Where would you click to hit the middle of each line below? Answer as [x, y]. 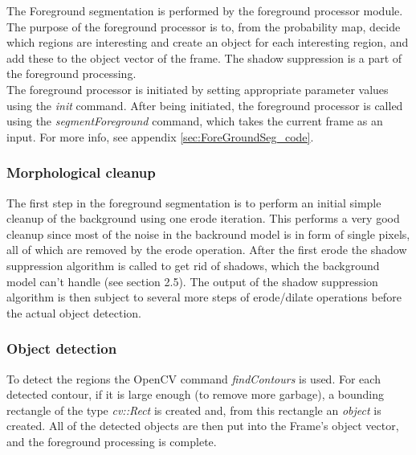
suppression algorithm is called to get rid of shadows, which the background [193, 265]
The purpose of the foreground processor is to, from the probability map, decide [204, 26]
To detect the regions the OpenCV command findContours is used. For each [194, 378]
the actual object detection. [74, 312]
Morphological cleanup [81, 172]
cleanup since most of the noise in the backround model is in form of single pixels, [208, 234]
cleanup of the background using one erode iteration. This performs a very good [203, 218]
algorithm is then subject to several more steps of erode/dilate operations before [204, 297]
